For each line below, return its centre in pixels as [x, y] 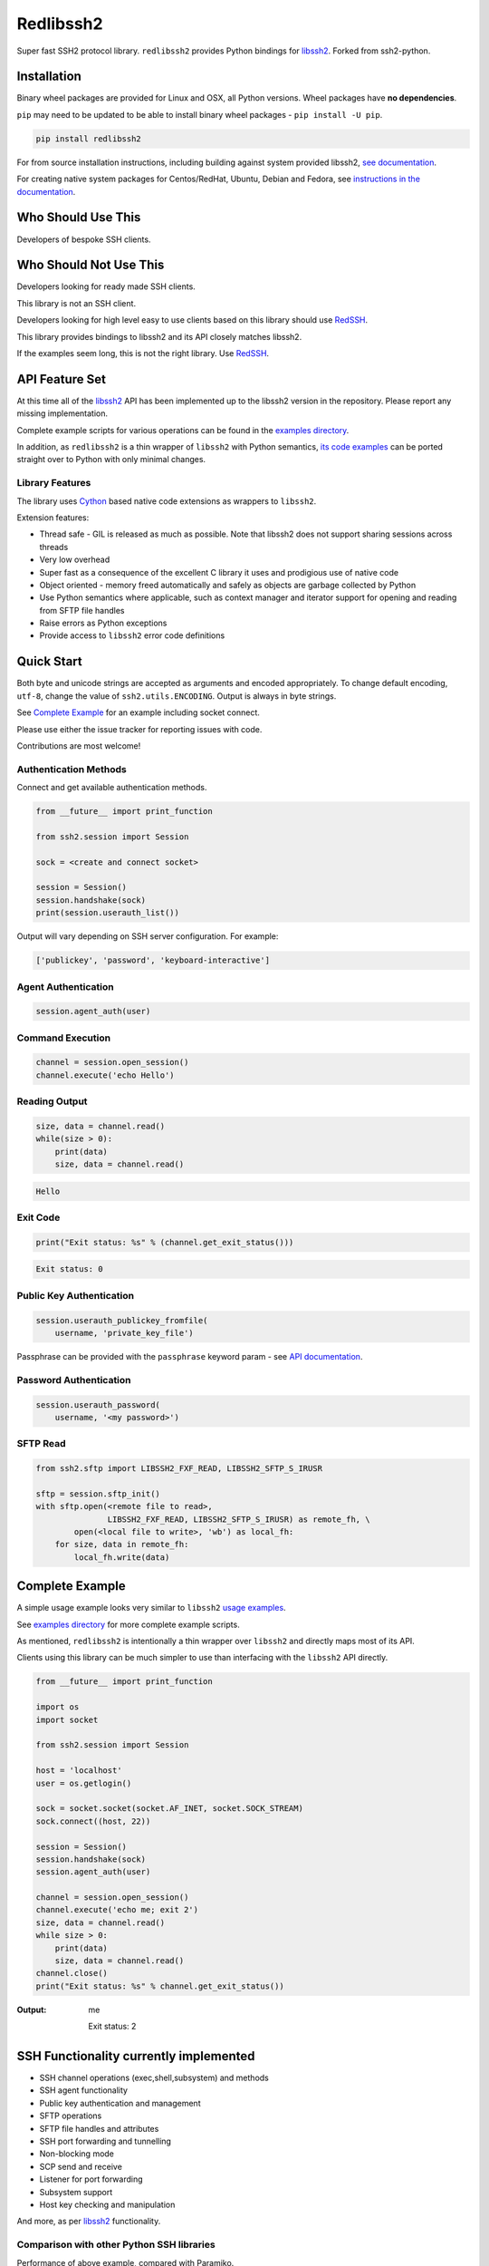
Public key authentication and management [120, 2103]
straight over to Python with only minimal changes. [111, 460]
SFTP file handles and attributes [99, 2128]
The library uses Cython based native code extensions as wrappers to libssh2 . [167, 501]
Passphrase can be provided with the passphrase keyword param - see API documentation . [190, 1356]
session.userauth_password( [98, 1404]
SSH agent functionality [84, 2090]
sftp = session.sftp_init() [98, 1494]
